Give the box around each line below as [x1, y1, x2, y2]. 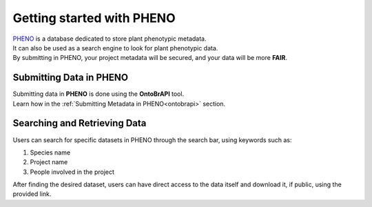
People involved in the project [30, 168, 115, 176]
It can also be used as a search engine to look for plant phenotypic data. [12, 43, 218, 52]
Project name [30, 158, 68, 166]
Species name [30, 148, 71, 157]
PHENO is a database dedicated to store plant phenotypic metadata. [12, 34, 207, 43]
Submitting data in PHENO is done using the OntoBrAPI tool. [12, 90, 185, 98]
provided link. [12, 190, 52, 198]
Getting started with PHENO [12, 10, 176, 26]
